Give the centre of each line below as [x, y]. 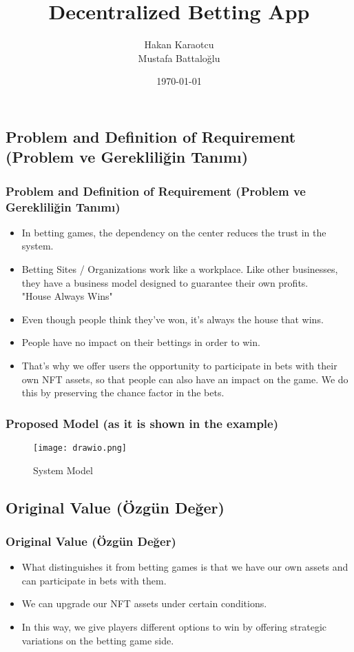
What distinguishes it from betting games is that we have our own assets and [185, 567]
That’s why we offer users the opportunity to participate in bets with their [179, 365]
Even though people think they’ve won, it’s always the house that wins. [173, 319]
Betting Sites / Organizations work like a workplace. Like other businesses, [180, 269]
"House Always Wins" [67, 296]
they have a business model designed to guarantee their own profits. [165, 282]
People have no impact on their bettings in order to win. [141, 342]
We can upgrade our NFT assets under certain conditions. [144, 603]
